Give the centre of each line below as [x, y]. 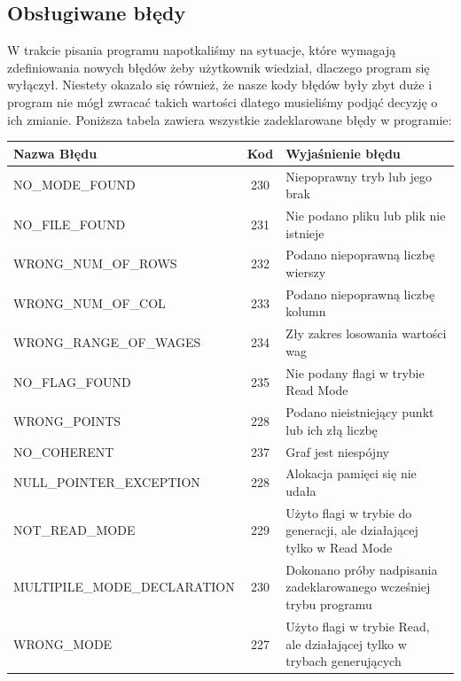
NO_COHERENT [64, 451]
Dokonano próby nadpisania [362, 569]
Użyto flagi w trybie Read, [358, 626]
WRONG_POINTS [67, 420]
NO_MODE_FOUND [74, 185]
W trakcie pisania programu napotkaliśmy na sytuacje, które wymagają [202, 50]
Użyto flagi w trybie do [349, 512]
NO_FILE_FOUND [70, 224]
